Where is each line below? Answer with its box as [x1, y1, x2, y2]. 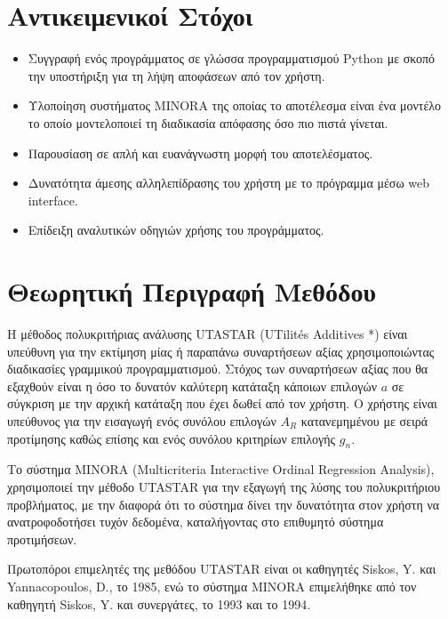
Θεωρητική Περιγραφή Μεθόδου [7, 273, 376, 309]
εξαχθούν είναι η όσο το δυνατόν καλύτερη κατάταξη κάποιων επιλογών [7, 376, 377, 395]
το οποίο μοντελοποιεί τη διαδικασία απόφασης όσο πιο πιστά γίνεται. [28, 113, 388, 132]
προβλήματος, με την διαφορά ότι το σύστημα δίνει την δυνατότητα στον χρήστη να [7, 494, 440, 513]
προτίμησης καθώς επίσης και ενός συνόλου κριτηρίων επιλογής [7, 429, 336, 447]
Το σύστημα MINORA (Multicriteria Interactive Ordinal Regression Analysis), [7, 460, 435, 478]
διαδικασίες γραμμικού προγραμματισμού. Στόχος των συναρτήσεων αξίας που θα [7, 359, 428, 378]
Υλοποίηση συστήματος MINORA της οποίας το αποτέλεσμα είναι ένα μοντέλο [28, 96, 442, 115]
